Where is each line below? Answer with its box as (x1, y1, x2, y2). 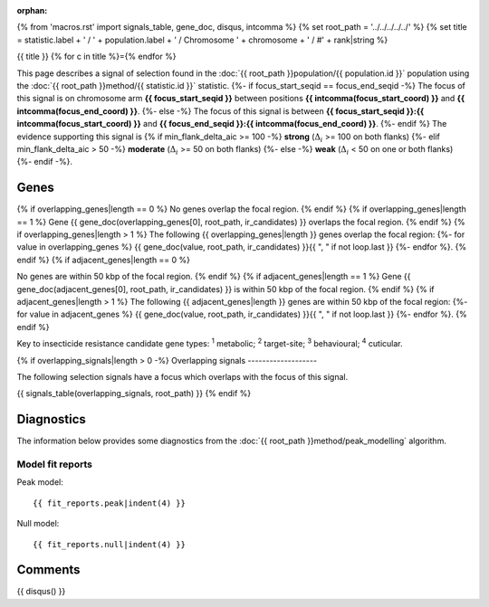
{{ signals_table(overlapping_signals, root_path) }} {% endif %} (16, 388, 252, 399)
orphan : (16, 5, 48, 15)
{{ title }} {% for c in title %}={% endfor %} (16, 51, 177, 62)
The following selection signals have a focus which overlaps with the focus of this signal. (16, 371, 349, 382)
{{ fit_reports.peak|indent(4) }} (33, 498, 186, 508)
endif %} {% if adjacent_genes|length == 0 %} (16, 254, 190, 265)
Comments (16, 562, 81, 578)
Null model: (16, 518, 60, 529)
